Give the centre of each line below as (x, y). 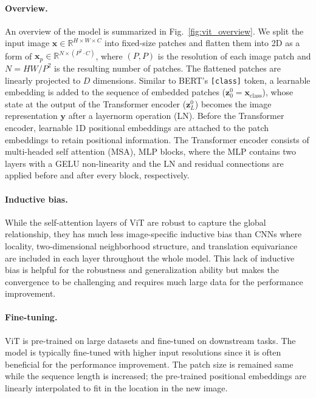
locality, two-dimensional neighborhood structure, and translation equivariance (151, 245)
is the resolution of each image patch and (234, 56)
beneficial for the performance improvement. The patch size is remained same (149, 364)
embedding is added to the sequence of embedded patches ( (115, 92)
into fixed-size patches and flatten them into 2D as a (202, 43)
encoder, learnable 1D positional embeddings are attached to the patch (137, 127)
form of (19, 56)
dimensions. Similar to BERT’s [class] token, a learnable (202, 80)
